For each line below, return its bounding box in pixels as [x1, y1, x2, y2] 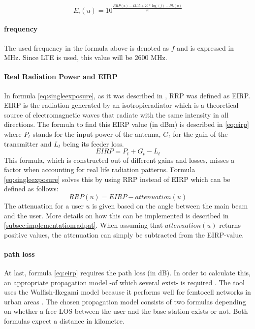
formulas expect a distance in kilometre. [4, 316, 125, 326]
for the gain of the [173, 128, 228, 139]
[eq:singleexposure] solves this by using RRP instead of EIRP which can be [4, 174, 230, 184]
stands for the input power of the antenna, [32, 128, 161, 139]
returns [219, 220, 241, 230]
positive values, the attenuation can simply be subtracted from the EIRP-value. [4, 229, 244, 239]
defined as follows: [4, 183, 59, 194]
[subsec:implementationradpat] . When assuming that [4, 220, 163, 230]
